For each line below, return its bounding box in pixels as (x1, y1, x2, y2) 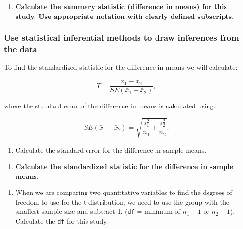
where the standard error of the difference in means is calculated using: (4, 101, 216, 111)
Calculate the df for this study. (15, 215, 108, 226)
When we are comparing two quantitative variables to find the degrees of (15, 187, 232, 197)
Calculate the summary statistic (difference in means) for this (15, 1, 227, 11)
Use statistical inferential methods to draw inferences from (4, 32, 239, 44)
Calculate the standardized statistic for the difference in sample (15, 161, 233, 171)
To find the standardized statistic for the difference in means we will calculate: (4, 62, 238, 72)
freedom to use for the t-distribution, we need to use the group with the (15, 196, 230, 207)
